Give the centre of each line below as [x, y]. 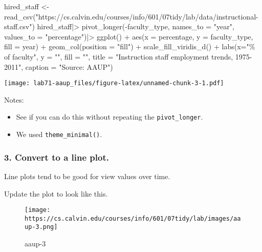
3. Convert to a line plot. [57, 157]
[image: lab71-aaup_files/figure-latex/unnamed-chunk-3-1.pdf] [114, 83]
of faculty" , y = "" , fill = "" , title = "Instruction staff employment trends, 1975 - [128, 56]
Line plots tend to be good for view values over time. [87, 176]
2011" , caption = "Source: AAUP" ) [59, 66]
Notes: [14, 99]
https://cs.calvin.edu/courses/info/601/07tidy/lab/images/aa [133, 218]
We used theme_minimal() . [59, 134]
